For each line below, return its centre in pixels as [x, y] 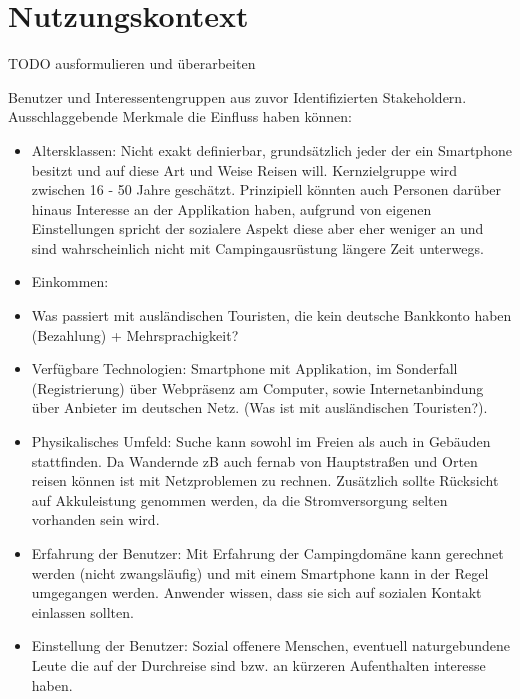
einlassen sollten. [82, 611]
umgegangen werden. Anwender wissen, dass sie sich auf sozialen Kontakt [256, 592]
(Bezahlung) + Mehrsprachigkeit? [135, 334]
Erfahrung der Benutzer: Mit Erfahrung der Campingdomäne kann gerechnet [267, 553]
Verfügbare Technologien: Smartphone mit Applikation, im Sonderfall [244, 368]
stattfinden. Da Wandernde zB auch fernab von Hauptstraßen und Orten [254, 460]
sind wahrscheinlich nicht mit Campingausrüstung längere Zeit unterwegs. [257, 247]
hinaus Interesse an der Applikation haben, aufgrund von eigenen [231, 208]
